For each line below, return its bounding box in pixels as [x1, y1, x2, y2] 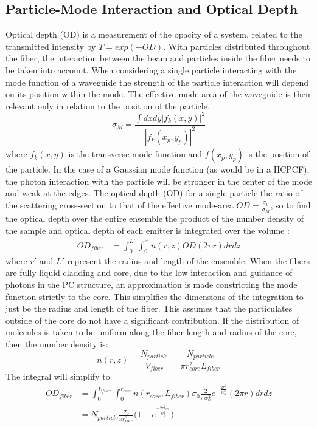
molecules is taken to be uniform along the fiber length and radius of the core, [5, 326, 297, 338]
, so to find [270, 199, 311, 211]
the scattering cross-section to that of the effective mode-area [5, 199, 234, 211]
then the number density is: [5, 337, 108, 350]
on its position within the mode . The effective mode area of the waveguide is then [5, 87, 310, 100]
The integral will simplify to [5, 370, 110, 383]
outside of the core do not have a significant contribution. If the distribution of [5, 313, 299, 326]
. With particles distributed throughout [163, 39, 310, 52]
